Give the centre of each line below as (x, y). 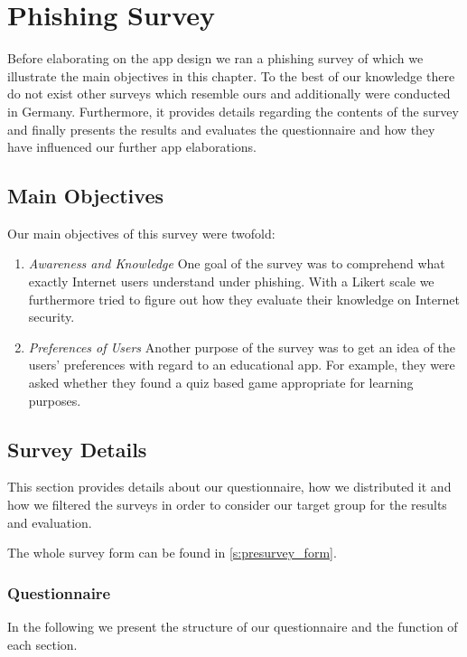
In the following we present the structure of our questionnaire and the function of (233, 627)
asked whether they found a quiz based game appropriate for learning (221, 383)
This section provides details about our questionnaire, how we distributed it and (229, 487)
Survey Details (77, 449)
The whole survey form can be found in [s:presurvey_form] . (172, 553)
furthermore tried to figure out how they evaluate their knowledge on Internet (244, 299)
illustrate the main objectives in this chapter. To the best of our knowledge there (231, 75)
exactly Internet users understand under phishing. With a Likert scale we (231, 282)
